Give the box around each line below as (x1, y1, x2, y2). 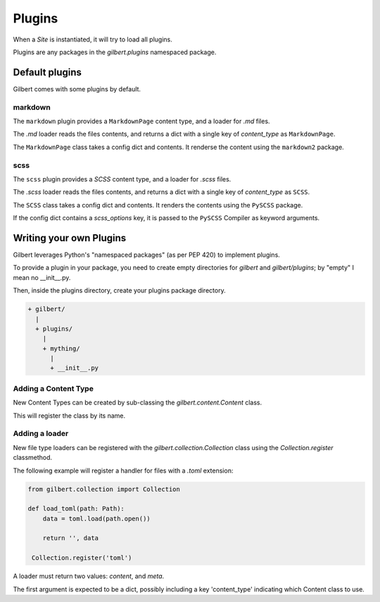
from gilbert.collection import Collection (27, 485, 181, 493)
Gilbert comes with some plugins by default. (13, 84, 141, 93)
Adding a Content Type (13, 383, 94, 393)
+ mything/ (42, 345, 80, 352)
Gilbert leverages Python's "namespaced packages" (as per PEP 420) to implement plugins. (13, 250, 281, 259)
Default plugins (13, 66, 82, 78)
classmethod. (13, 454, 53, 462)
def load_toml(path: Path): (27, 505, 125, 513)
